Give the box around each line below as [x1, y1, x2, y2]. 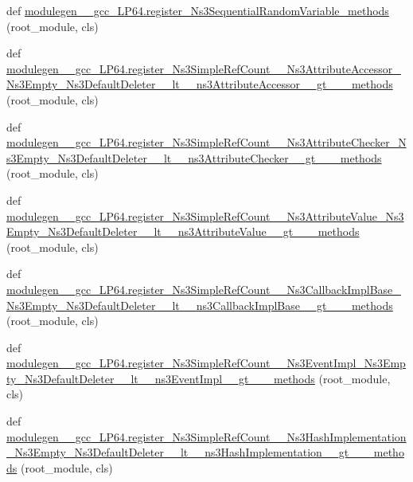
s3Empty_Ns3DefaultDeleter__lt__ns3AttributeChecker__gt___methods [6, 149, 382, 166]
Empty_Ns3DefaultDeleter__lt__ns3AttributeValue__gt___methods [6, 223, 360, 240]
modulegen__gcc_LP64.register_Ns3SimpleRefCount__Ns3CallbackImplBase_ [6, 280, 401, 297]
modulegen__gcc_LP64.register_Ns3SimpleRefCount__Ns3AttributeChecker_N [6, 134, 407, 151]
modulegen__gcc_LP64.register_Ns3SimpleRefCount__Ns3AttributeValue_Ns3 [6, 207, 404, 224]
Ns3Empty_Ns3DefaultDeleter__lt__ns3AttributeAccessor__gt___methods [6, 76, 393, 92]
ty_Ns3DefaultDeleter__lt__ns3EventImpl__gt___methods [6, 370, 315, 386]
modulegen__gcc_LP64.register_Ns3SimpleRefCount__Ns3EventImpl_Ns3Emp [6, 355, 406, 371]
